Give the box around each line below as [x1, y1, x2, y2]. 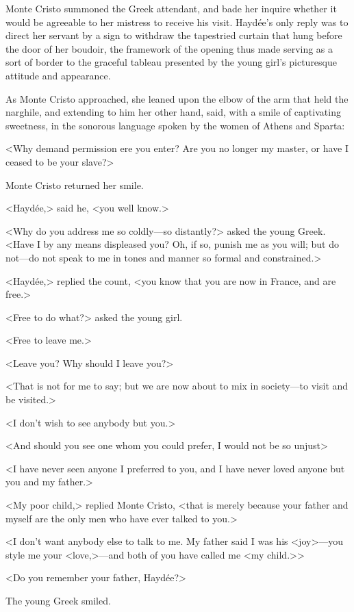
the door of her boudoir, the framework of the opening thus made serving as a [5, 41, 333, 55]
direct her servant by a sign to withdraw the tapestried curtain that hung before [5, 28, 342, 42]
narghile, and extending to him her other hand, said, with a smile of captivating [5, 105, 341, 119]
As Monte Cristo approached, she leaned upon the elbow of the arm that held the [5, 91, 349, 105]
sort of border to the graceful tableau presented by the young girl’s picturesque [5, 55, 337, 69]
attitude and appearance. [5, 68, 111, 82]
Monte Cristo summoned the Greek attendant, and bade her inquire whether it [5, 1, 337, 15]
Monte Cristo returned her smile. [5, 177, 144, 192]
